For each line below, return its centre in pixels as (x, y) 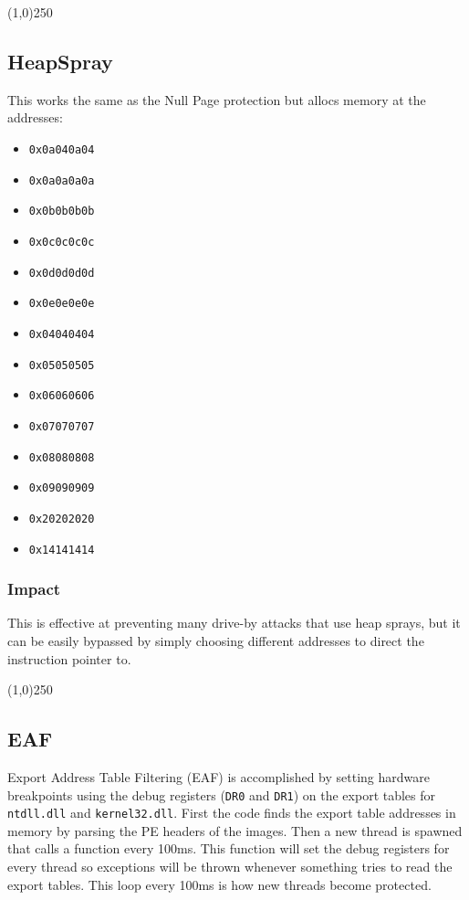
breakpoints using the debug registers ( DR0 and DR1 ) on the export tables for (222, 794)
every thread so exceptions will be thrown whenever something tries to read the (230, 867)
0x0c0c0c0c (62, 242)
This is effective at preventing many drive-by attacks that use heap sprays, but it (234, 623)
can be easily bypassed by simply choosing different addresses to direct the (216, 640)
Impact (34, 589)
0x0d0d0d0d (62, 273)
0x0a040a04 (62, 149)
